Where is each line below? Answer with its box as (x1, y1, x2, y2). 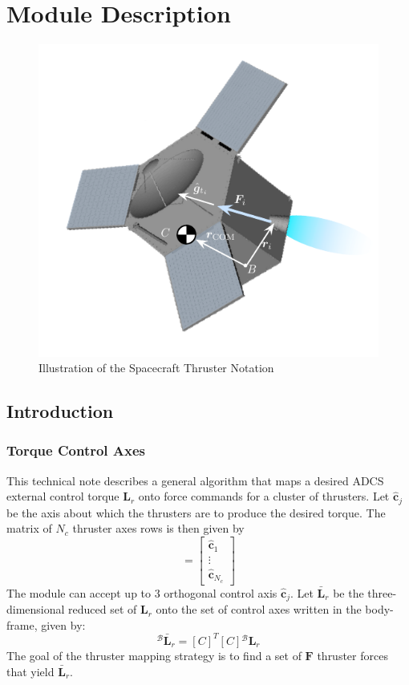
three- (367, 584, 397, 601)
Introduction (6, 399, 114, 424)
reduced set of (68, 601, 137, 618)
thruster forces (317, 646, 388, 663)
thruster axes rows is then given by (72, 520, 245, 537)
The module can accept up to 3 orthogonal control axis (6, 584, 277, 601)
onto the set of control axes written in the (156, 601, 362, 618)
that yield (6, 663, 55, 679)
